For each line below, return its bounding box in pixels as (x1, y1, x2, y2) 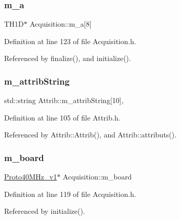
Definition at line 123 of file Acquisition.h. (4, 35, 136, 46)
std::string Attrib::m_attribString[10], (4, 95, 124, 106)
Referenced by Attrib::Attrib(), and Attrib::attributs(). (4, 129, 177, 140)
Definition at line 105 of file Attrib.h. (4, 112, 121, 123)
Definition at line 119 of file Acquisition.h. (4, 188, 136, 199)
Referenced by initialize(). (4, 206, 85, 216)
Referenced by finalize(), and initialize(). (4, 53, 131, 64)
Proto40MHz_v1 (4, 171, 57, 182)
